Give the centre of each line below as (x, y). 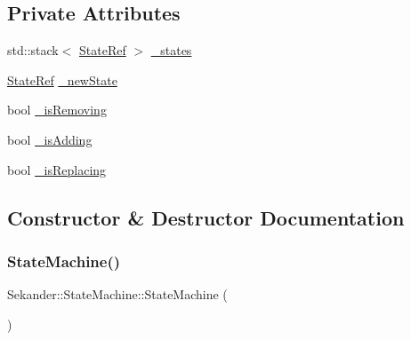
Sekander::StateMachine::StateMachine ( (117, 294)
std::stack (33, 50)
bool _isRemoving (57, 110)
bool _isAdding (50, 139)
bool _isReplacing (57, 169)
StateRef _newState (62, 79)
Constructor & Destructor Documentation (206, 217)
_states (171, 50)
